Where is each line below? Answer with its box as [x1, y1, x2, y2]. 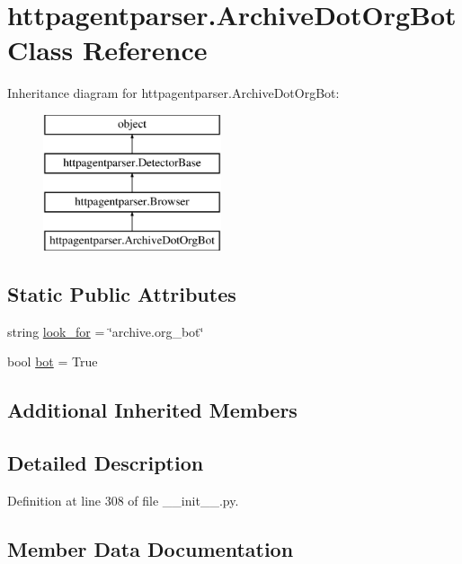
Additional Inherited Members [7, 396, 298, 424]
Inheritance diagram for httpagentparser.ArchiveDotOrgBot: [7, 84, 340, 102]
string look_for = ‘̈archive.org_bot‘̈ [7, 322, 204, 340]
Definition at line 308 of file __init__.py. [7, 491, 239, 510]
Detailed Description [7, 449, 204, 477]
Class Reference [7, 31, 208, 68]
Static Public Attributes [7, 280, 236, 308]
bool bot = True [7, 352, 98, 371]
